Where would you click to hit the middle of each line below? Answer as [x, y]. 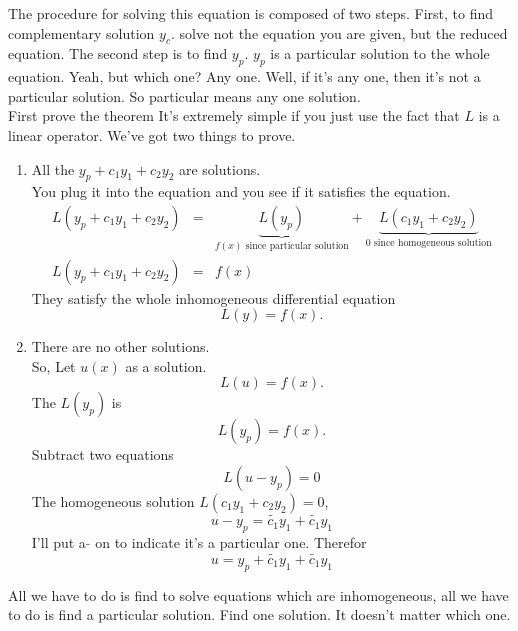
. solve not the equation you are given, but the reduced [339, 32]
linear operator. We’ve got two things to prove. [152, 134]
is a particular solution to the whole [380, 53]
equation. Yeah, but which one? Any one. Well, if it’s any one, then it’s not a [244, 76]
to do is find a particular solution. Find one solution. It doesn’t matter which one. [259, 614]
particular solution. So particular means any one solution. [184, 95]
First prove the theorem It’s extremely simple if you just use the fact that [234, 115]
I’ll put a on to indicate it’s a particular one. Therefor [199, 541]
